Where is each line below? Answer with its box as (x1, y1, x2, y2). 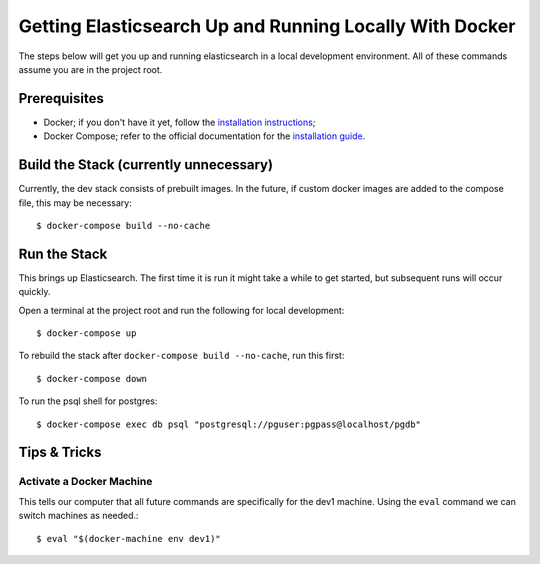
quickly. (18, 286, 51, 298)
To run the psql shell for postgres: (18, 395, 158, 407)
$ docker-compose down (36, 373, 148, 384)
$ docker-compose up (36, 328, 137, 339)
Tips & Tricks (18, 444, 102, 461)
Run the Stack (18, 245, 108, 262)
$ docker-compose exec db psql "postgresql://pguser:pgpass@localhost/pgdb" (36, 418, 422, 430)
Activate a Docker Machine (18, 475, 153, 489)
